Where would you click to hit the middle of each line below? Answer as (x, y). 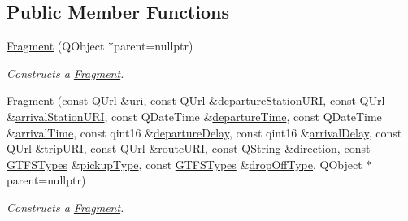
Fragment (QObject (56, 46)
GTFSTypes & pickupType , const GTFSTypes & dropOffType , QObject (184, 164)
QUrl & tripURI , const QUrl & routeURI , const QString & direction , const (189, 148)
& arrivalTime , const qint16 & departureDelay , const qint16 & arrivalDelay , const (204, 132)
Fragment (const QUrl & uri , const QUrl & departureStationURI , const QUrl (196, 100)
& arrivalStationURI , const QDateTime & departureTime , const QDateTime (194, 116)
